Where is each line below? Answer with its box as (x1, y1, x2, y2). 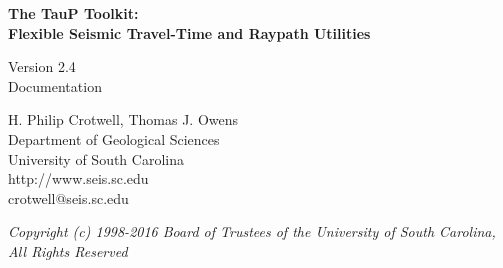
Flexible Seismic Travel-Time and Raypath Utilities (8, 22, 371, 43)
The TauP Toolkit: (8, 3, 139, 23)
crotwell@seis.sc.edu (8, 187, 129, 208)
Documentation (8, 75, 102, 96)
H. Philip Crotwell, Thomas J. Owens (8, 109, 239, 130)
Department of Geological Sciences (8, 128, 220, 149)
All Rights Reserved (8, 240, 128, 261)
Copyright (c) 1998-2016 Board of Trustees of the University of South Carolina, (8, 221, 496, 242)
